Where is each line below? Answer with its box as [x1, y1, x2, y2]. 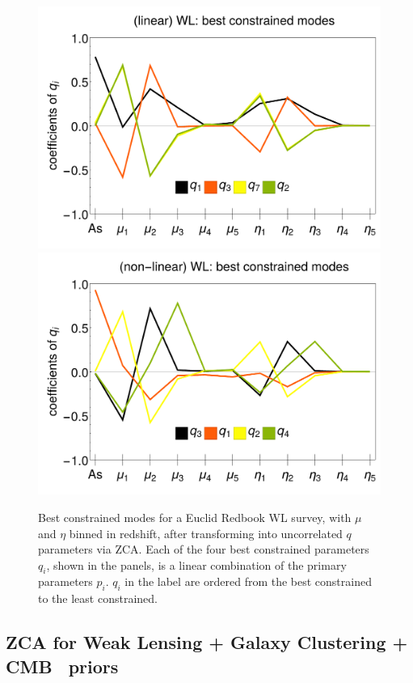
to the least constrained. [38, 590, 158, 607]
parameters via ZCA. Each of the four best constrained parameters [38, 541, 369, 558]
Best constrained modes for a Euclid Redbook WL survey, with [38, 508, 352, 525]
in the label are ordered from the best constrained [124, 573, 372, 590]
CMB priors [6, 653, 119, 678]
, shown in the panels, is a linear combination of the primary [46, 556, 347, 573]
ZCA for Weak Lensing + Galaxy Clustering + [6, 630, 408, 655]
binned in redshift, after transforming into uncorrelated [69, 524, 343, 541]
